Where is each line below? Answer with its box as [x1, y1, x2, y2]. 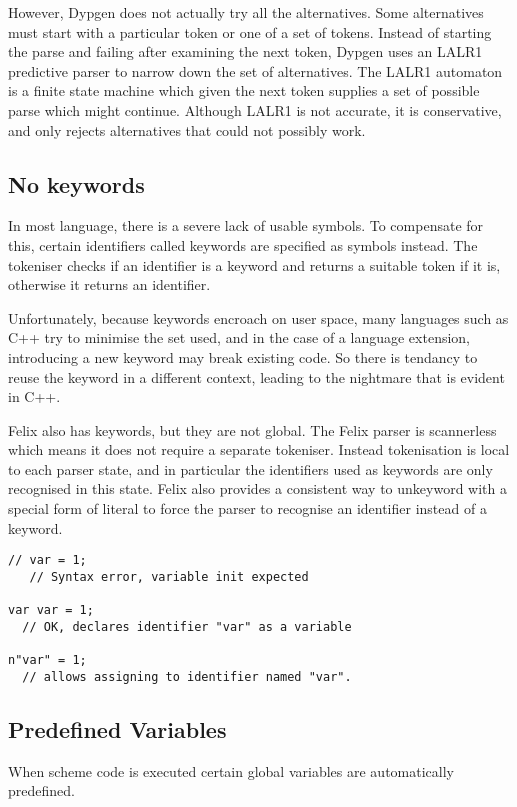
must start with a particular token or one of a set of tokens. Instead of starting [8, 21, 492, 42]
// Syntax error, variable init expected [29, 569, 309, 584]
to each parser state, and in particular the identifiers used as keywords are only [8, 458, 493, 479]
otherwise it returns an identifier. [8, 274, 211, 295]
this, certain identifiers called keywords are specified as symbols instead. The [8, 234, 478, 255]
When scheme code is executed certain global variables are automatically [8, 760, 454, 781]
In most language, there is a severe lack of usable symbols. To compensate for [8, 215, 484, 236]
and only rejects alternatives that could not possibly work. [8, 119, 366, 140]
